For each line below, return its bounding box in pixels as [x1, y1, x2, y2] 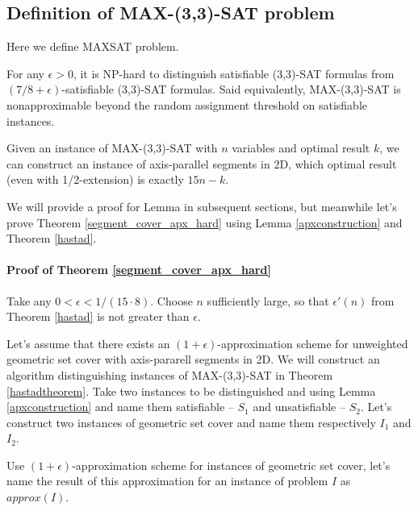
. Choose [150, 292, 193, 309]
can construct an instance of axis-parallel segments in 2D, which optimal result [6, 155, 397, 172]
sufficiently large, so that [207, 292, 329, 309]
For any [6, 64, 44, 81]
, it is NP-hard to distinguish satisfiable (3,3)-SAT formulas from [73, 64, 395, 81]
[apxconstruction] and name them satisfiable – [6, 398, 234, 415]
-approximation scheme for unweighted [217, 334, 408, 351]
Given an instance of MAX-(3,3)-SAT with [6, 139, 218, 156]
